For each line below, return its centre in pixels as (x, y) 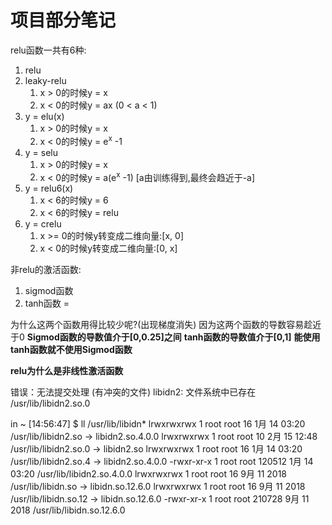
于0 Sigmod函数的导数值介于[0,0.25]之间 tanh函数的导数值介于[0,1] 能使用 (165, 337)
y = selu (41, 152)
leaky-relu (45, 80)
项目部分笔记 (63, 20)
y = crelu (43, 224)
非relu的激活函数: (46, 270)
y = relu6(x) (49, 188)
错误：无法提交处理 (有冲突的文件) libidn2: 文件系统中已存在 (133, 392)
